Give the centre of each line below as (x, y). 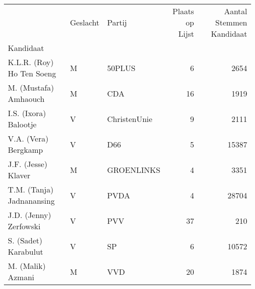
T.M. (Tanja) (31, 189)
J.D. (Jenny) (30, 215)
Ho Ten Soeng (32, 73)
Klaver (19, 175)
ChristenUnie (130, 119)
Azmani (21, 277)
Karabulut (26, 252)
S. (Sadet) (25, 240)
